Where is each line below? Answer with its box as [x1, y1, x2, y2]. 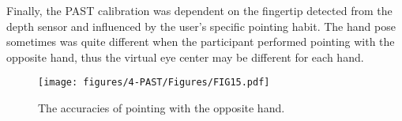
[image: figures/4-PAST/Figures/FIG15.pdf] [38, 77, 270, 89]
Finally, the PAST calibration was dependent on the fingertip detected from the [6, 2, 393, 18]
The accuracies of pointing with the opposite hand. [38, 100, 285, 116]
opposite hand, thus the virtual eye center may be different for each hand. [6, 48, 364, 65]
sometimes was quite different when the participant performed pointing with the [6, 33, 395, 50]
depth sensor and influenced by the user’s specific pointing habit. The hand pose [6, 17, 396, 34]
